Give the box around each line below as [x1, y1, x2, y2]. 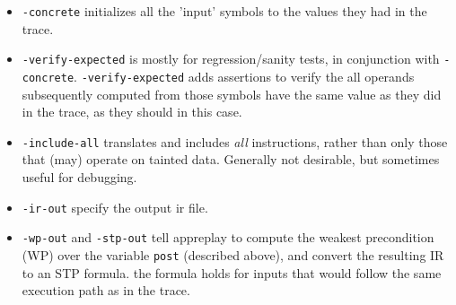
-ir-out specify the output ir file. [22, 197, 208, 216]
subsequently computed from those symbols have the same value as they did [22, 84, 442, 103]
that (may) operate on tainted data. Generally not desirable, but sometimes [22, 150, 440, 169]
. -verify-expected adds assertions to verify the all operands [74, 66, 415, 85]
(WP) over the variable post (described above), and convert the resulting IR [22, 245, 444, 264]
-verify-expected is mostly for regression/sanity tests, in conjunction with [22, 49, 440, 68]
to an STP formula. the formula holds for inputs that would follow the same [22, 263, 442, 282]
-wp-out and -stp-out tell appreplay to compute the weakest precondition [22, 228, 434, 247]
